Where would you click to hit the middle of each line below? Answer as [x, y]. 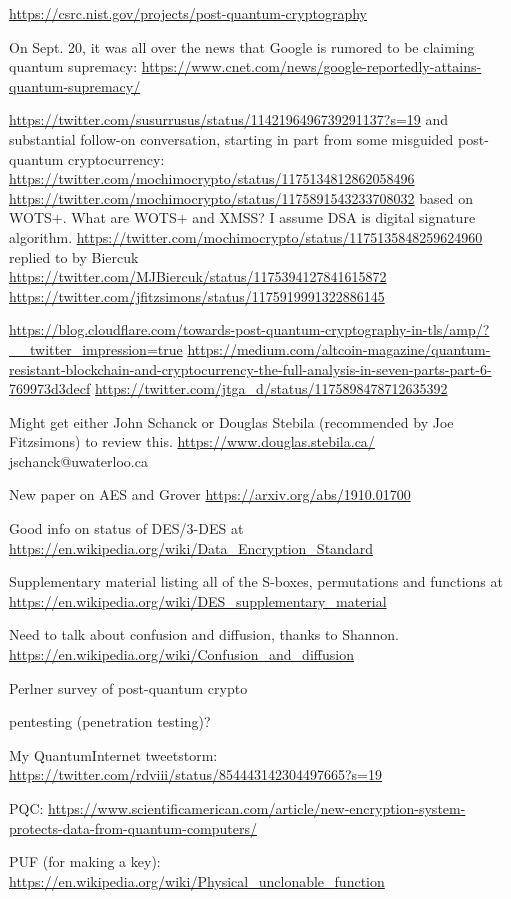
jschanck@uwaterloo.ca [78, 460]
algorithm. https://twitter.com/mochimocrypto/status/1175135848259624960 [246, 236]
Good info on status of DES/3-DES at [126, 528]
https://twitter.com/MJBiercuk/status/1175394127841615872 [198, 276]
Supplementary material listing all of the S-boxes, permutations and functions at [256, 581]
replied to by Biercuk [74, 256]
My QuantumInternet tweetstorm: [113, 754]
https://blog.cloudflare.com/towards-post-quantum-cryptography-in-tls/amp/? [249, 329]
